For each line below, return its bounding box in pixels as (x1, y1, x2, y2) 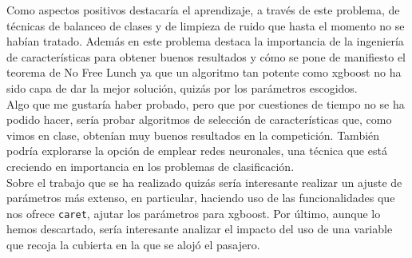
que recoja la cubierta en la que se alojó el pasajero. (6, 236, 260, 252)
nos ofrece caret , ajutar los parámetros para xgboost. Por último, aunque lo (6, 204, 381, 221)
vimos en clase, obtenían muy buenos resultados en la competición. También (6, 126, 380, 143)
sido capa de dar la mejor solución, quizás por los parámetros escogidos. (6, 79, 358, 96)
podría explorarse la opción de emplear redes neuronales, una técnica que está (6, 142, 387, 159)
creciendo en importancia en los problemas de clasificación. (6, 157, 295, 174)
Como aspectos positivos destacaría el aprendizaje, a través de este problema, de (6, 2, 400, 18)
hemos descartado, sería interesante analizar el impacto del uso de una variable (6, 220, 393, 237)
